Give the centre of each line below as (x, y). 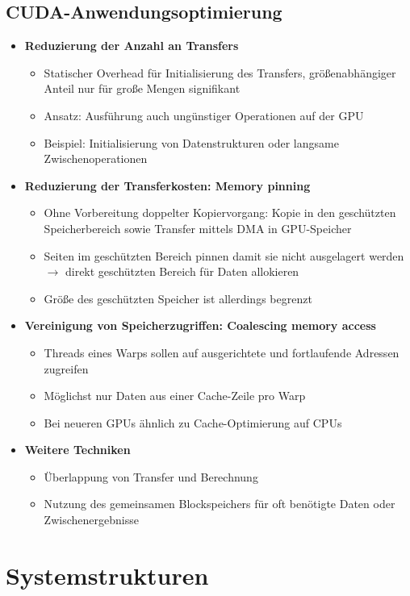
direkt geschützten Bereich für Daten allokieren (182, 271)
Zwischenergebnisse (91, 520)
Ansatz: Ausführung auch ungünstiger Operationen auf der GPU (204, 115)
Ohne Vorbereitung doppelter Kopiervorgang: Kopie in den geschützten (220, 213)
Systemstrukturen (107, 575)
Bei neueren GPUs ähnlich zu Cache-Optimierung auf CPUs (193, 422)
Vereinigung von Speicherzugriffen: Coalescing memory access (200, 325)
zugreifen (66, 368)
